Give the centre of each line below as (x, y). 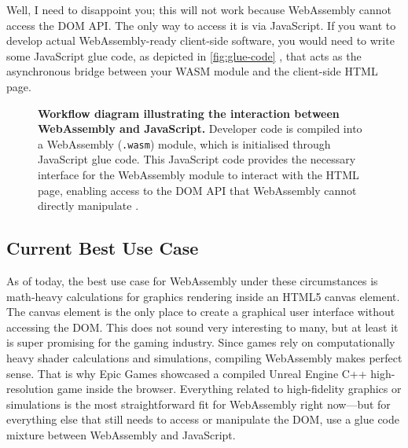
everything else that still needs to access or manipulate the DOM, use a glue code (203, 419)
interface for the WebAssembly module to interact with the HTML (198, 174)
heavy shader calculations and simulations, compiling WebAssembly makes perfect (204, 357)
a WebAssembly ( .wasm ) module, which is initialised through (184, 143)
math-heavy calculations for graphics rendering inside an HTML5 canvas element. (203, 296)
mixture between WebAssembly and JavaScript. (121, 434)
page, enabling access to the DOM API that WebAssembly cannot (197, 190)
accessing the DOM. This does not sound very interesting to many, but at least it (202, 327)
